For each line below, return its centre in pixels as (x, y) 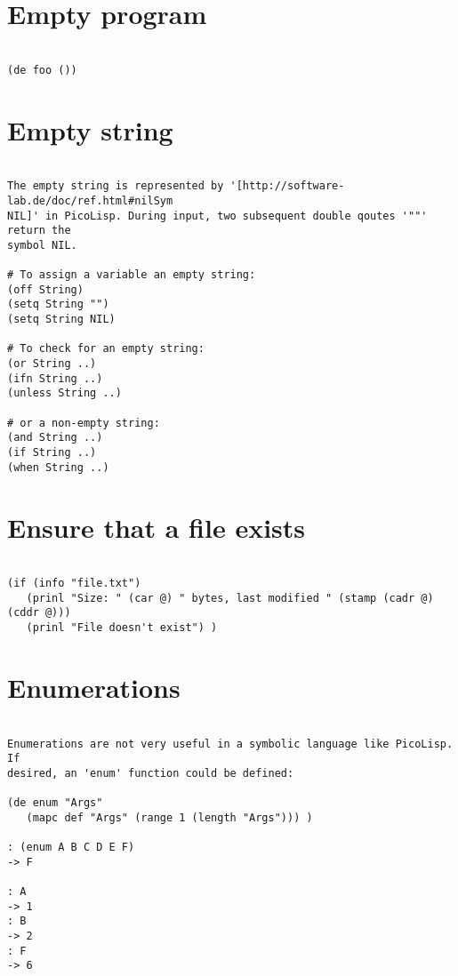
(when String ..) (58, 467)
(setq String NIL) (61, 320)
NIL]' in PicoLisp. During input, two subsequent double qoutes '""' (217, 216)
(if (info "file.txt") (74, 584)
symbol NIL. (42, 245)
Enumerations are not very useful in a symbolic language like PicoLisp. (230, 744)
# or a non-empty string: (84, 423)
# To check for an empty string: (106, 349)
